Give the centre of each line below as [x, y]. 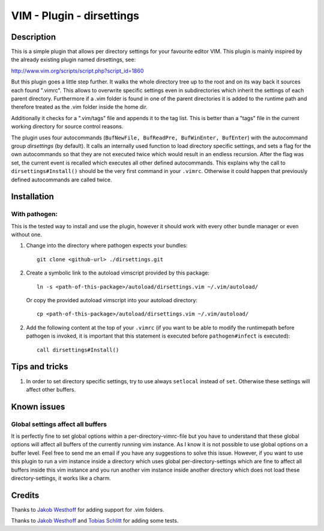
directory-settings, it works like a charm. [61, 478]
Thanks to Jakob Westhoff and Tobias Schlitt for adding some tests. [95, 521]
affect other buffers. [51, 389]
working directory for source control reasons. [67, 127]
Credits [25, 495]
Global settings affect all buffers [59, 424]
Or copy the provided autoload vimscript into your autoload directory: [112, 300]
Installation [32, 197]
